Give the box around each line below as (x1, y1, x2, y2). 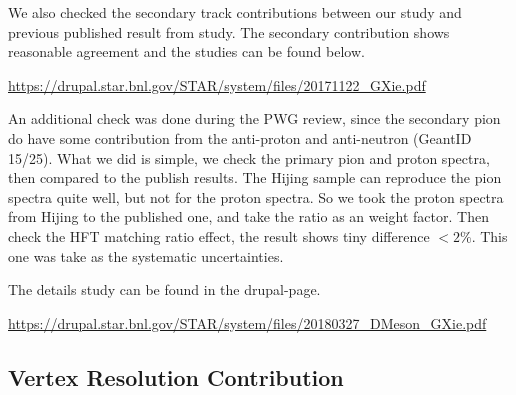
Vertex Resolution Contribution (8, 361, 344, 392)
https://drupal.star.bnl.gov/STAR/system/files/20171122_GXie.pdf (8, 74, 426, 95)
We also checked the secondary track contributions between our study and (8, 2, 462, 22)
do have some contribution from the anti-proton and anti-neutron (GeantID (8, 127, 472, 148)
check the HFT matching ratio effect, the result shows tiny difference (8, 225, 430, 246)
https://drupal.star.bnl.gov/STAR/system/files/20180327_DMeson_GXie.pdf (8, 312, 487, 333)
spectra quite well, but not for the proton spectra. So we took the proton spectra (8, 186, 504, 207)
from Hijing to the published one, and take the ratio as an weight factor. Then (8, 206, 489, 227)
